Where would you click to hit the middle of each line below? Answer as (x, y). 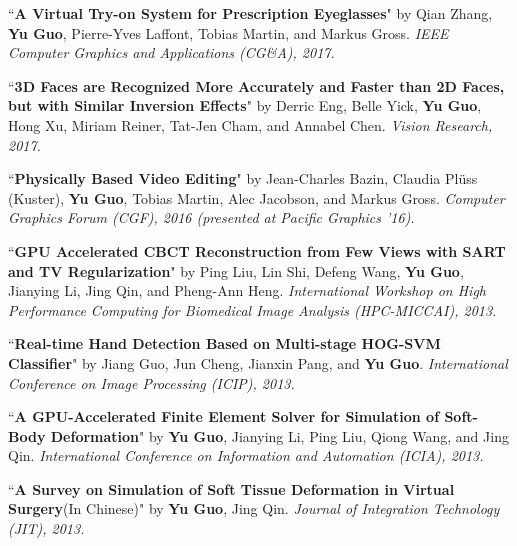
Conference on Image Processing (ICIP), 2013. (151, 382)
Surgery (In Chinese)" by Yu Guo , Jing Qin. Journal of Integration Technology (254, 508)
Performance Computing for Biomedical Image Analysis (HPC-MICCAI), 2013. (252, 309)
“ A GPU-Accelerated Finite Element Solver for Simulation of (224, 416)
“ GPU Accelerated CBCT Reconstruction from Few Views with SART (257, 250)
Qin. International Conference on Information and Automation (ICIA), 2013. (246, 455)
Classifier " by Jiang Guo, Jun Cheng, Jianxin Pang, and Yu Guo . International (258, 362)
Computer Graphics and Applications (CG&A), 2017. (171, 52)
